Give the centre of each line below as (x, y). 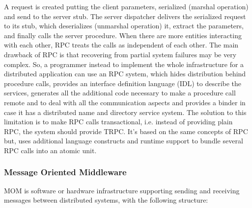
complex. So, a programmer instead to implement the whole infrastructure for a (124, 64)
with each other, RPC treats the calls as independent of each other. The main (121, 45)
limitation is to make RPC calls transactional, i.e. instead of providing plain (118, 122)
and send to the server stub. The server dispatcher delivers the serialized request (125, 16)
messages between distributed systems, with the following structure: (106, 200)
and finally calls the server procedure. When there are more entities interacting (123, 35)
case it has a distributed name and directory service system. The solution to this (125, 112)
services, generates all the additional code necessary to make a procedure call (120, 93)
